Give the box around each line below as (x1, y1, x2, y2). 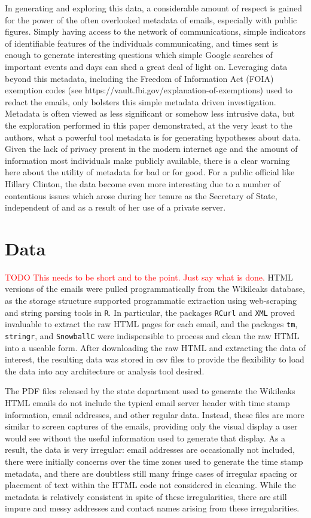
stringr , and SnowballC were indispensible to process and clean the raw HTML (5, 329, 300, 342)
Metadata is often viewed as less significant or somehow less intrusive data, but (5, 107, 295, 120)
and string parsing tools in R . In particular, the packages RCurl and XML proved (5, 306, 295, 318)
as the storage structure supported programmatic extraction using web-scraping (5, 294, 297, 306)
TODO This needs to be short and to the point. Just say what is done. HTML (5, 270, 293, 283)
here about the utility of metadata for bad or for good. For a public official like (5, 166, 295, 178)
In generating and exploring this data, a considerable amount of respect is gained (5, 2, 303, 14)
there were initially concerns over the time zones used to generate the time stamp (5, 455, 303, 467)
